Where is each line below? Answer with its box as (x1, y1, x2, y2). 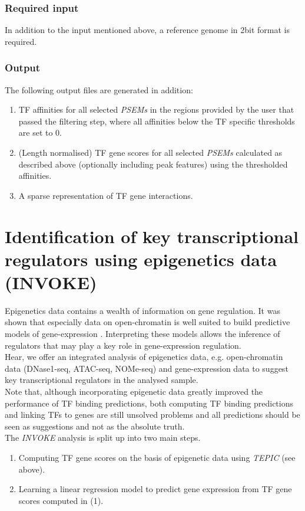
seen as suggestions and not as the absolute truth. (5, 420, 185, 432)
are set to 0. (18, 126, 62, 139)
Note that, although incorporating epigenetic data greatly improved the (5, 385, 263, 398)
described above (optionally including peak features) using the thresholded (18, 158, 288, 170)
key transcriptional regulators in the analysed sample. (5, 374, 198, 386)
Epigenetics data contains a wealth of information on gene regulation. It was (5, 304, 280, 316)
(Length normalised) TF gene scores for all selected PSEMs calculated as (18, 146, 283, 158)
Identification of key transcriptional (5, 224, 299, 248)
